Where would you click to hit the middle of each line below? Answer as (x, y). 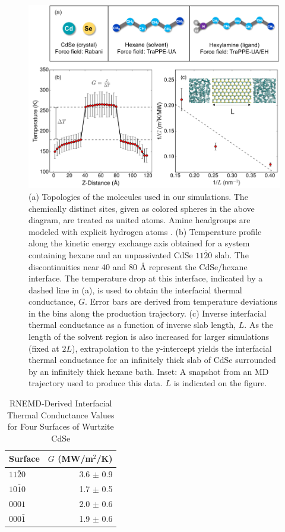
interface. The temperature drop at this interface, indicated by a (146, 278)
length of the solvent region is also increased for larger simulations (149, 337)
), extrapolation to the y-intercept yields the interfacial (172, 348)
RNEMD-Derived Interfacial (61, 403)
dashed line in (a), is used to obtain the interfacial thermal (135, 290)
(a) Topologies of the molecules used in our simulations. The (138, 196)
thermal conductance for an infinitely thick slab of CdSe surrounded (152, 360)
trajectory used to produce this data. (96, 383)
